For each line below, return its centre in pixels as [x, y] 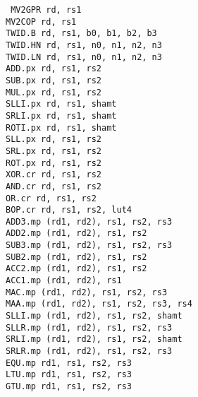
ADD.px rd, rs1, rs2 [54, 69]
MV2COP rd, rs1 [41, 22]
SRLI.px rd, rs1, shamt [61, 115]
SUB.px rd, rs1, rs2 [54, 80]
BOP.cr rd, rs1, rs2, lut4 [69, 210]
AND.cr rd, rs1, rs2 [54, 186]
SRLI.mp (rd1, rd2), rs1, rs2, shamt [94, 339]
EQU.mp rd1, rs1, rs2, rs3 [69, 363]
